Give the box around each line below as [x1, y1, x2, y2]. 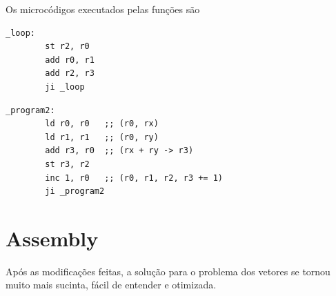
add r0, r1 [45, 55, 95, 65]
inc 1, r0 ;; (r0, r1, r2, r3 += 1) [45, 172, 223, 183]
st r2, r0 [45, 41, 90, 52]
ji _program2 [45, 186, 105, 197]
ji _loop [45, 81, 85, 92]
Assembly [6, 224, 99, 252]
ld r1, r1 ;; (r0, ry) [45, 132, 159, 142]
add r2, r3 [45, 68, 95, 79]
